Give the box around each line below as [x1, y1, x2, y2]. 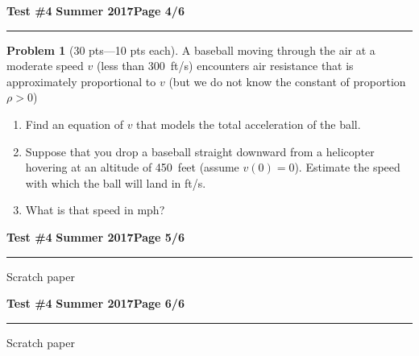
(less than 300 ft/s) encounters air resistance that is [96, 57, 354, 74]
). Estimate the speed [294, 159, 400, 176]
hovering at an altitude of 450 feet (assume [25, 159, 239, 176]
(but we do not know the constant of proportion [168, 72, 406, 89]
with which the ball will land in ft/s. [25, 174, 206, 191]
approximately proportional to [6, 72, 156, 89]
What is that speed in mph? [25, 201, 165, 218]
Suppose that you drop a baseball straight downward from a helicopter [25, 143, 375, 159]
